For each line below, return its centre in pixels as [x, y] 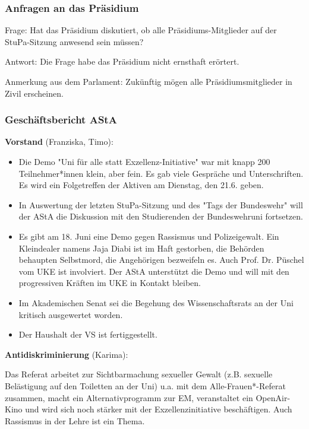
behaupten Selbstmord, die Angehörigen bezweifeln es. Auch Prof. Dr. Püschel [161, 260]
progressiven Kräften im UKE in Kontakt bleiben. [110, 283]
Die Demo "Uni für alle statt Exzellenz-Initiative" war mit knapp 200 [144, 161]
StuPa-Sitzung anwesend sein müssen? [74, 41]
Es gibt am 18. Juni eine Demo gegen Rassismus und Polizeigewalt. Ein [149, 236]
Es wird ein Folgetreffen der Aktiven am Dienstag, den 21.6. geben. [141, 185]
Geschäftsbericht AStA [61, 120]
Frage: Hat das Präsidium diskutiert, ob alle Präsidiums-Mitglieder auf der [141, 30]
